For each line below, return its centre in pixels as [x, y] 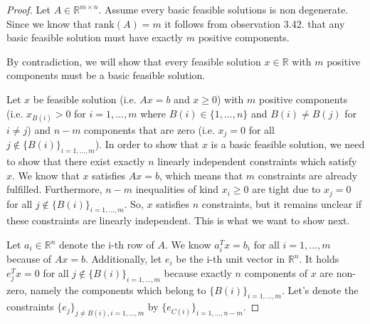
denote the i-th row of [107, 245]
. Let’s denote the [320, 289]
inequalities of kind [177, 189]
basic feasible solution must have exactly [95, 37]
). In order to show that [147, 144]
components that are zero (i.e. [149, 129]
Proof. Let [28, 9]
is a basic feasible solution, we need [288, 144]
